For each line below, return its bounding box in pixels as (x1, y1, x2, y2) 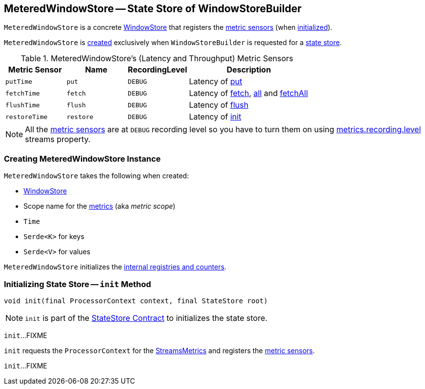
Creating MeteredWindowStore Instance (4, 153, 161, 164)
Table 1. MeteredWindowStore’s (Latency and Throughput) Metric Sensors (21, 53, 293, 64)
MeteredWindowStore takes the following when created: (4, 171, 189, 180)
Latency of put (189, 76, 243, 87)
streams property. (25, 134, 90, 145)
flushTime (5, 101, 40, 109)
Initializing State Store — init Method (4, 279, 151, 289)
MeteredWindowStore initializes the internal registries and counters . (4, 263, 226, 271)
